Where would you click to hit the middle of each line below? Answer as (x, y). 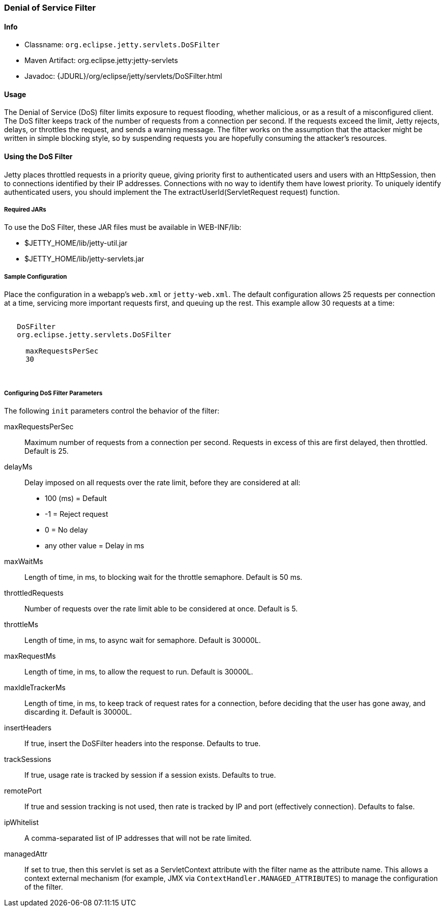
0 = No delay (66, 530)
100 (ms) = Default (76, 498)
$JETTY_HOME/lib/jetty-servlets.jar (84, 259)
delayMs (18, 467)
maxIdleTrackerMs (35, 687)
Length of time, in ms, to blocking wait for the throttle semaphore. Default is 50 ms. (164, 577)
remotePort (23, 791)
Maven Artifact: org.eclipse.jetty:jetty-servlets (101, 61)
